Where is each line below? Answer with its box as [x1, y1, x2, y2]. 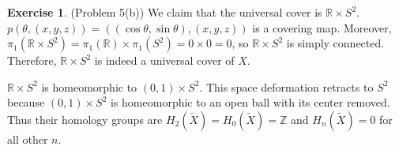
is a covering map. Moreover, [252, 19, 392, 36]
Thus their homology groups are [7, 111, 163, 127]
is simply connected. [286, 35, 385, 51]
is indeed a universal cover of [94, 52, 235, 69]
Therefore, [7, 52, 57, 69]
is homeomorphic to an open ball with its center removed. [111, 94, 390, 111]
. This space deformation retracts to [199, 78, 374, 95]
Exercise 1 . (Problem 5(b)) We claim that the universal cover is [7, 4, 322, 20]
